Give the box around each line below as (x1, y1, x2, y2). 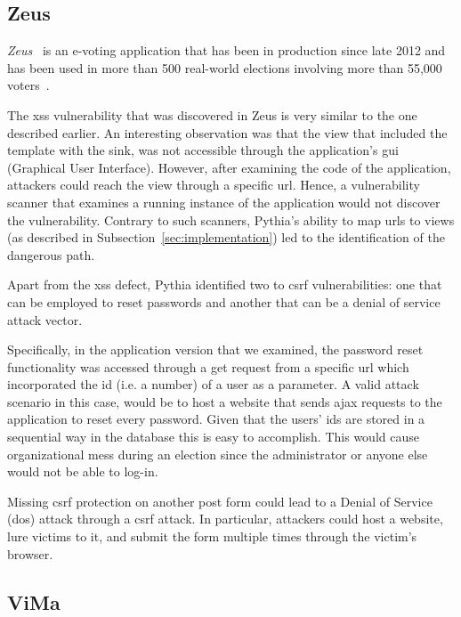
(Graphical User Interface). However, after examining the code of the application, (7, 158, 451, 176)
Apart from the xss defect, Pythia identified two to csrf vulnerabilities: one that (7, 275, 442, 294)
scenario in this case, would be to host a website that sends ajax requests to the (7, 392, 442, 410)
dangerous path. (7, 245, 95, 264)
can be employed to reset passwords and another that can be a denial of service (7, 292, 441, 311)
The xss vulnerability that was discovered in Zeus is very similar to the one (7, 105, 417, 124)
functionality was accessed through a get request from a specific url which (7, 357, 409, 376)
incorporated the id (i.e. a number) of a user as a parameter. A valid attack (7, 375, 419, 394)
